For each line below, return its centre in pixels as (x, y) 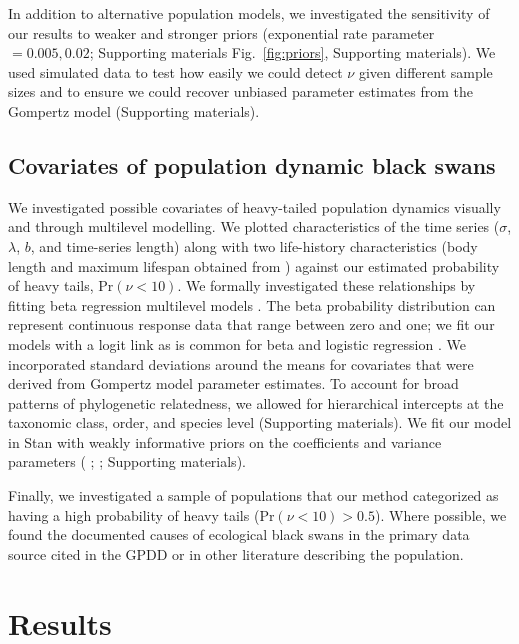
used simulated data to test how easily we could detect (175, 71)
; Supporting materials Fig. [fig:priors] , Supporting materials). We (292, 52)
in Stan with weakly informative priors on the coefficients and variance (225, 441)
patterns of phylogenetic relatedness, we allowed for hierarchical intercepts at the (256, 402)
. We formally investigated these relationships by (326, 285)
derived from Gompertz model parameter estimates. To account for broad (233, 383)
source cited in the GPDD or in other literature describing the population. (236, 553)
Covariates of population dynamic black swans (252, 164)
